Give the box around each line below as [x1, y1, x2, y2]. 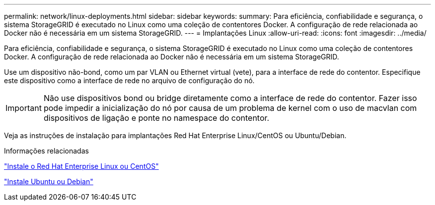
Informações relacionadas [4, 147, 89, 155]
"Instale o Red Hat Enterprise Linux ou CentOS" [4, 162, 159, 170]
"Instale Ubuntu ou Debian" [4, 177, 93, 186]
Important [5, 103, 42, 113]
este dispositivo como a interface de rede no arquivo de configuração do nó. [4, 76, 255, 85]
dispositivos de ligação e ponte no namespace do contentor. [43, 113, 270, 123]
